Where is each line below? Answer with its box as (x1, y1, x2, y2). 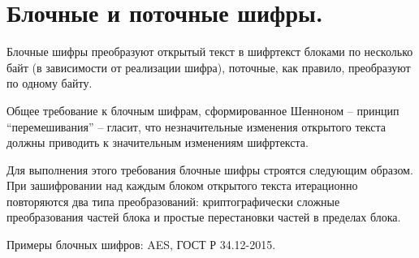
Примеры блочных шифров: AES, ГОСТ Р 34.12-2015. (6, 236, 276, 253)
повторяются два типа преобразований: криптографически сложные (6, 192, 340, 209)
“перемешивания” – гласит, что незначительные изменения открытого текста (6, 118, 387, 135)
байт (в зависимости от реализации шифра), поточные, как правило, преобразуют (6, 58, 411, 75)
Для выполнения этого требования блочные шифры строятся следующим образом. (6, 161, 413, 178)
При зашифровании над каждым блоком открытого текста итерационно (6, 177, 358, 194)
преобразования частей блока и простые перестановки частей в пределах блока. (6, 209, 401, 226)
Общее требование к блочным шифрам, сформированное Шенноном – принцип (6, 101, 400, 118)
